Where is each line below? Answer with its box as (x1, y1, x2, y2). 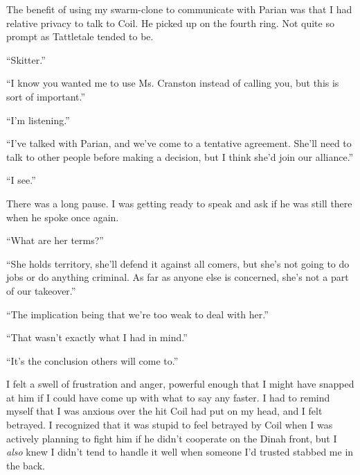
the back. (6, 458, 45, 472)
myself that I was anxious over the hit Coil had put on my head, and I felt (6, 404, 323, 418)
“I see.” (6, 173, 36, 187)
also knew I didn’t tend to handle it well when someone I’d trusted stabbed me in (6, 444, 354, 459)
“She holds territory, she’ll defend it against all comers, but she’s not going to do (6, 256, 350, 270)
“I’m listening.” (6, 112, 70, 127)
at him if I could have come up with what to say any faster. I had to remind (6, 390, 330, 404)
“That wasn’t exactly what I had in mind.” (6, 330, 188, 345)
